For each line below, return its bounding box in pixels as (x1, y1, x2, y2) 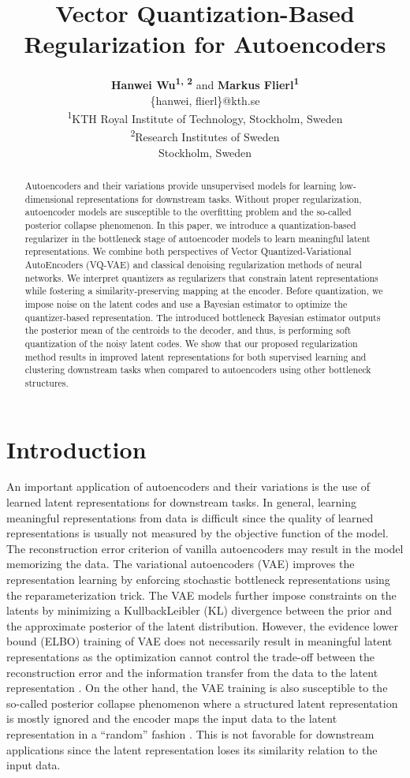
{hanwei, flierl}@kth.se (150, 92, 260, 108)
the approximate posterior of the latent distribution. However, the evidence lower (6, 617, 398, 634)
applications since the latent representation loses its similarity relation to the (6, 741, 378, 757)
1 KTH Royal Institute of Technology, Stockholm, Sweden (67, 108, 343, 126)
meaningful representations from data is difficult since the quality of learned (6, 509, 374, 526)
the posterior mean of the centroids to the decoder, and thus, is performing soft (24, 324, 352, 337)
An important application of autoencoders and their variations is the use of (6, 478, 370, 495)
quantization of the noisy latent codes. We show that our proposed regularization (24, 336, 358, 350)
